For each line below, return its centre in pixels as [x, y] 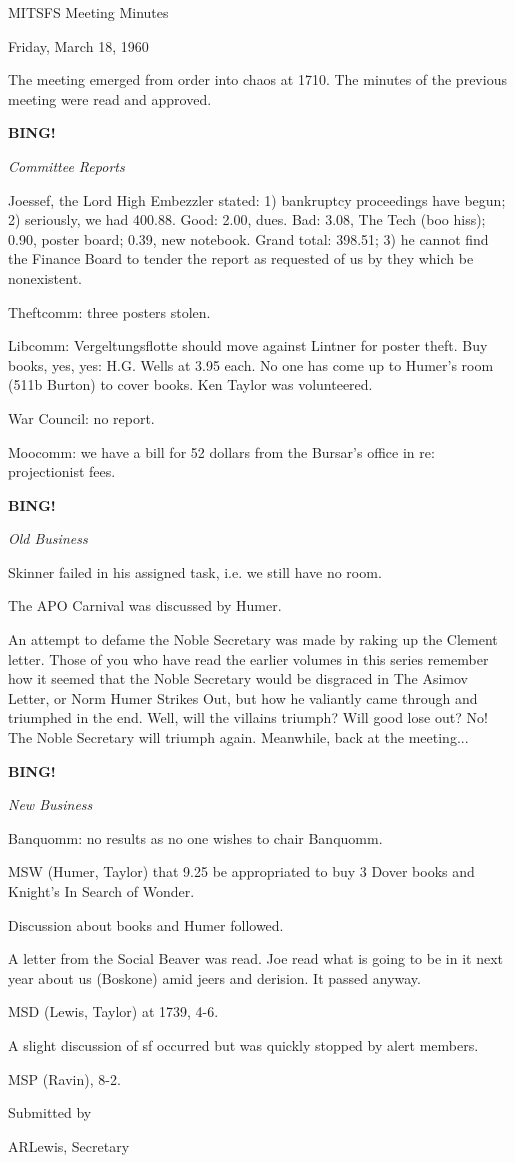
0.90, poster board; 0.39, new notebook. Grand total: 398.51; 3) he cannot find [248, 238]
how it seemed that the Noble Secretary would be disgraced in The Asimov [238, 678]
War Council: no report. [81, 417]
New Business [50, 804]
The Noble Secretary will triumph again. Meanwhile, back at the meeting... [238, 737]
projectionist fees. [62, 471]
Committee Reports [66, 165]
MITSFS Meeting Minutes [88, 12]
